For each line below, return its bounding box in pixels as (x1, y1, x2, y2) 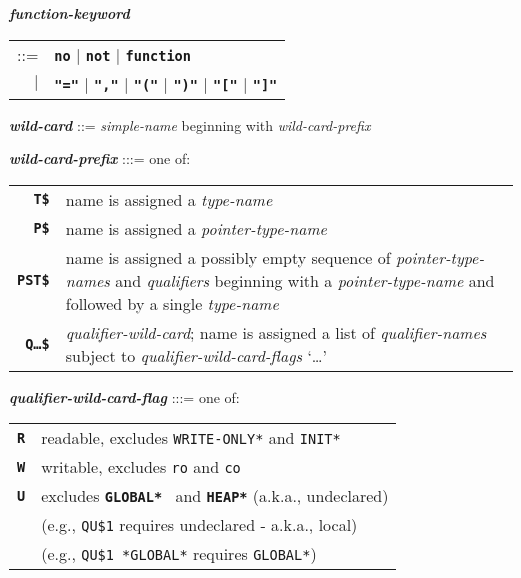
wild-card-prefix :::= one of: (9, 148, 191, 169)
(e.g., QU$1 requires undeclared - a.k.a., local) (41, 513, 358, 537)
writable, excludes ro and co (41, 455, 241, 479)
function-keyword (9, 3, 130, 23)
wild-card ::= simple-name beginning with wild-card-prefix (9, 114, 371, 135)
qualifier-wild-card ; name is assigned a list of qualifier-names (65, 320, 487, 344)
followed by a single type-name (65, 291, 279, 315)
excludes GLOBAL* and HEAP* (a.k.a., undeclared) (41, 484, 389, 508)
